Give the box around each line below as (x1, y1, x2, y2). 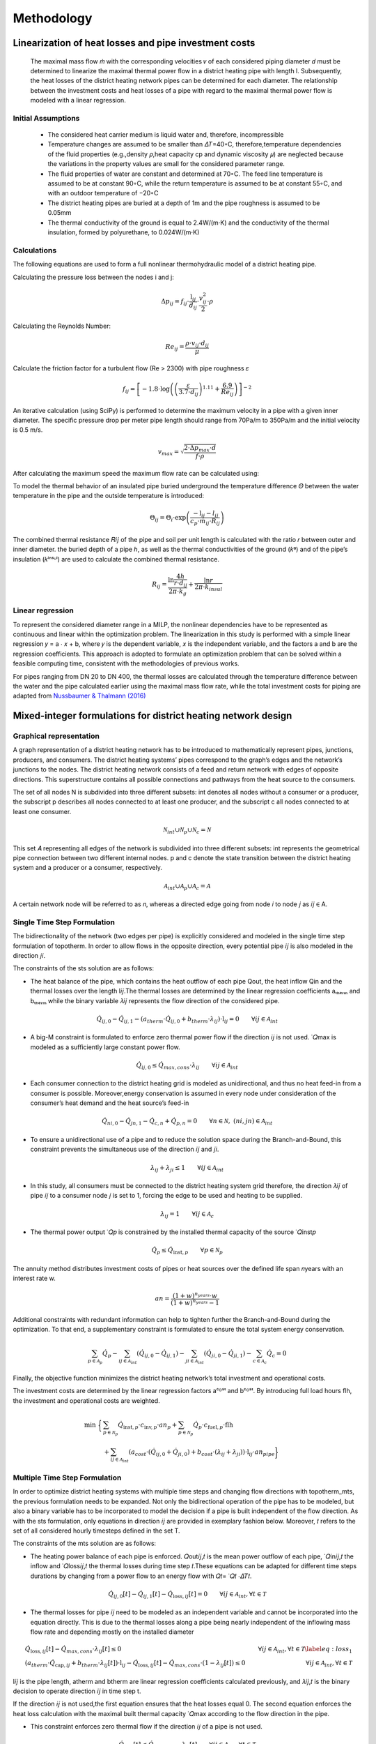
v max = (157, 447, 180, 457)
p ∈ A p (87, 1358, 103, 1365)
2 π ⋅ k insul (194, 583, 223, 593)
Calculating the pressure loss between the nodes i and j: (13, 273, 174, 281)
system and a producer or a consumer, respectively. (13, 864, 163, 872)
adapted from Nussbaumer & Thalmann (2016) (13, 691, 146, 700)
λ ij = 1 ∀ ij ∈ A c (160, 1210, 214, 1219)
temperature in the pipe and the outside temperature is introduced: (13, 492, 205, 500)
